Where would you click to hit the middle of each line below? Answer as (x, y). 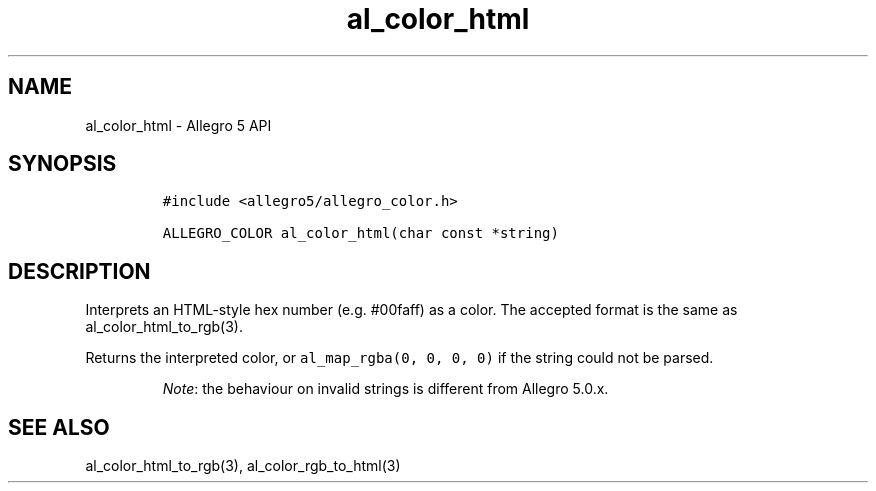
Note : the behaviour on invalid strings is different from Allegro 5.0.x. (385, 389)
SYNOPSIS (62, 164)
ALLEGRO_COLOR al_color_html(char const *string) (360, 233)
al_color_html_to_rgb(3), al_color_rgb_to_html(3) (243, 466)
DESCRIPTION (79, 271)
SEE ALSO (59, 427)
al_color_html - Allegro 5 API (178, 125)
